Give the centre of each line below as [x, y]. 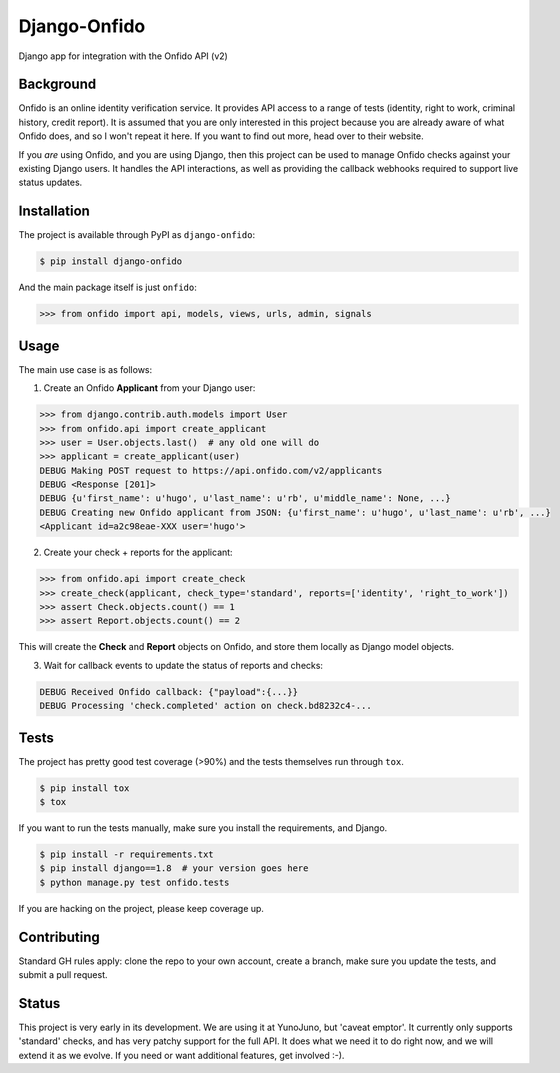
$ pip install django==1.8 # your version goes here [174, 868]
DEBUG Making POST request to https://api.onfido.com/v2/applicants [211, 470]
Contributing [59, 936]
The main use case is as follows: [85, 369]
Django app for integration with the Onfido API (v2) [123, 56]
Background [57, 84]
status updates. [50, 182]
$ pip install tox [84, 788]
